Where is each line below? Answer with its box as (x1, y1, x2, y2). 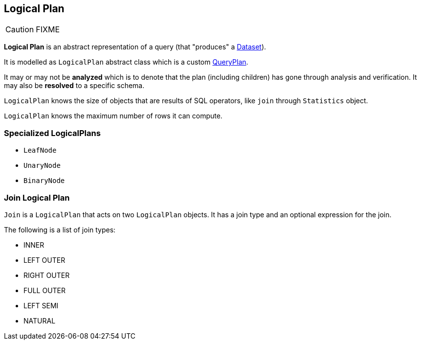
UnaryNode (23, 161, 61, 170)
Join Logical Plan (4, 192, 70, 203)
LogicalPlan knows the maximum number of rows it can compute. (4, 112, 222, 120)
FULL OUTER (23, 286, 66, 295)
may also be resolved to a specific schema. (4, 81, 145, 90)
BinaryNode (23, 177, 65, 185)
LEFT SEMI (23, 301, 59, 310)
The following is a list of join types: (4, 225, 116, 234)
